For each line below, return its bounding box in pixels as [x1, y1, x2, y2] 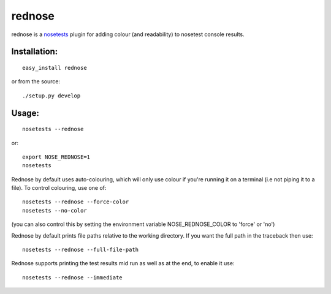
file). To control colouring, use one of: [11, 184, 107, 192]
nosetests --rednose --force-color [22, 198, 129, 205]
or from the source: [11, 78, 61, 85]
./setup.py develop [22, 92, 81, 99]
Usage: [11, 108, 40, 118]
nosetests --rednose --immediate [22, 274, 123, 281]
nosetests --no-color [22, 207, 87, 214]
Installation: [11, 47, 58, 57]
